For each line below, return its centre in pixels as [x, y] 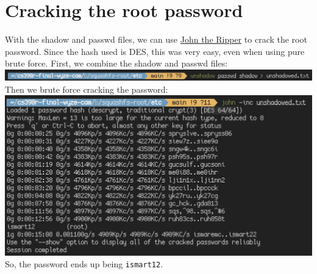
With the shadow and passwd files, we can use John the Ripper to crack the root [156, 39]
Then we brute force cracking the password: [87, 89]
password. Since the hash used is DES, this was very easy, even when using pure [155, 51]
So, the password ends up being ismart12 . [84, 264]
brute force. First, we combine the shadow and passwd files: [116, 63]
